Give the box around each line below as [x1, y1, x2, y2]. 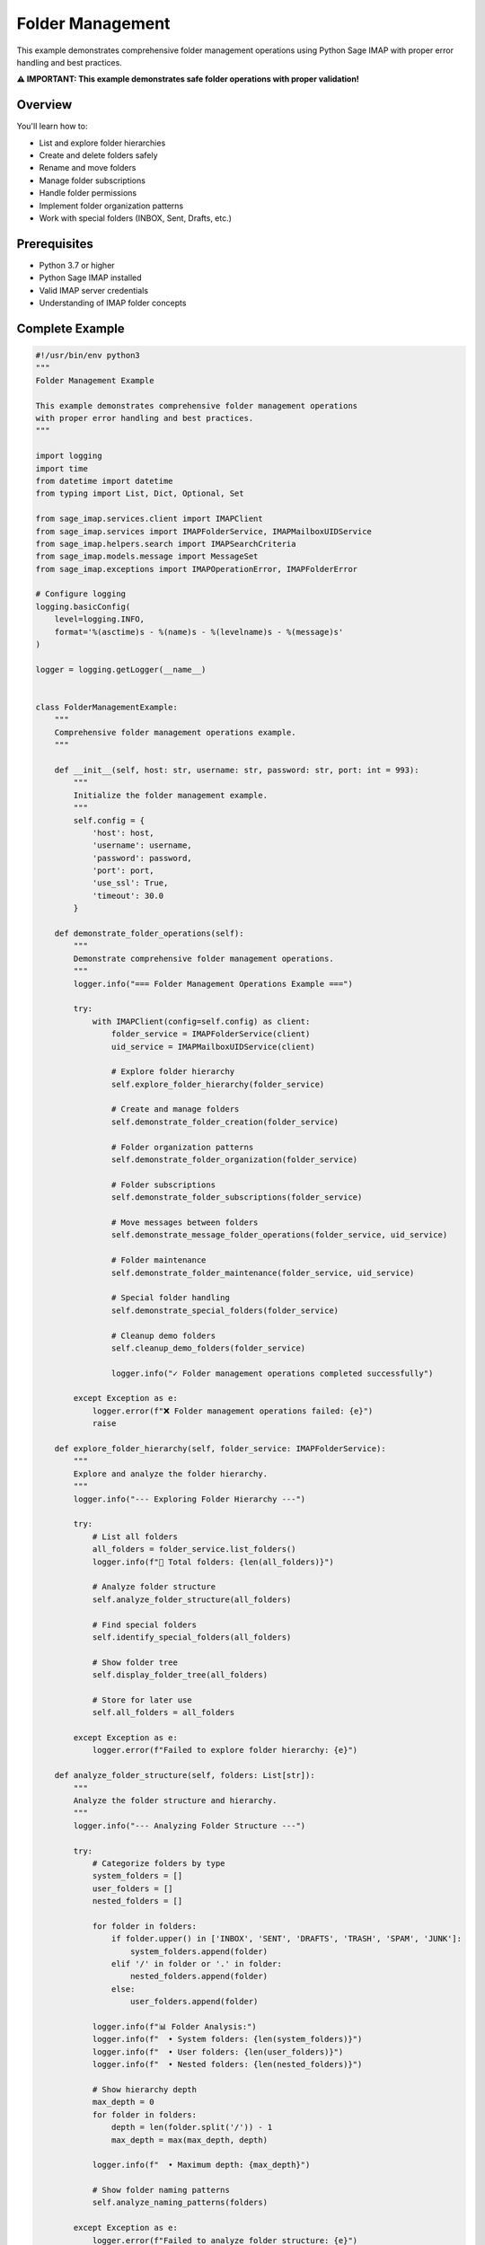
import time [35, 463, 89, 473]
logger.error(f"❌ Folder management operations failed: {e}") [92, 1405, 374, 1416]
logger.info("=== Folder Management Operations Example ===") [73, 979, 354, 989]
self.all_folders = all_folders [92, 1707, 235, 1718]
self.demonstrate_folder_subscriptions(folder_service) [110, 1193, 363, 1202]
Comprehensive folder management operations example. [54, 727, 296, 737]
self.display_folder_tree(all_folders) [92, 1670, 269, 1680]
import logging [35, 451, 102, 462]
